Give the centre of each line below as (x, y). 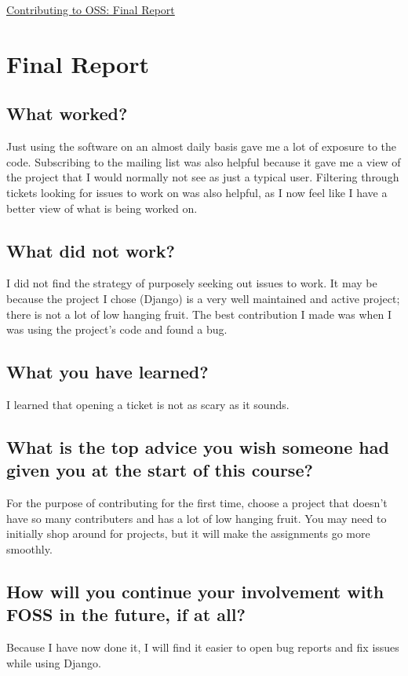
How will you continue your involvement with (195, 591)
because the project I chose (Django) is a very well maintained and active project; (203, 298)
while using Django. (54, 662)
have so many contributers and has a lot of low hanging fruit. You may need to (197, 518)
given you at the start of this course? (160, 470)
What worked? (67, 113)
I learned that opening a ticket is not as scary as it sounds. (148, 404)
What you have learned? (107, 372)
